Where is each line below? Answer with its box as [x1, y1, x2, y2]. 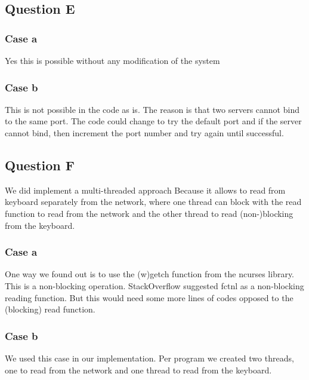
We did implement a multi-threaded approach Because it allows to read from [5, 183, 286, 196]
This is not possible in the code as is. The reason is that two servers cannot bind [5, 103, 299, 115]
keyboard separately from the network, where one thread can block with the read [5, 195, 302, 208]
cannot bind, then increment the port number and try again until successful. [5, 127, 284, 139]
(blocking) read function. [5, 303, 95, 315]
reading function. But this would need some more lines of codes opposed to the [5, 291, 293, 304]
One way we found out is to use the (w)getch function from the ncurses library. [5, 268, 295, 280]
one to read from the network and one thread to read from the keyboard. [5, 363, 272, 376]
